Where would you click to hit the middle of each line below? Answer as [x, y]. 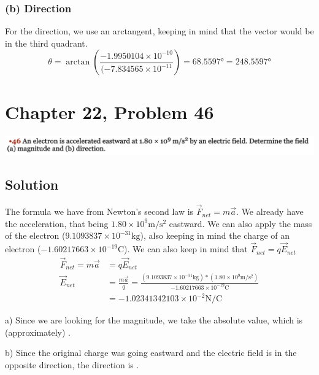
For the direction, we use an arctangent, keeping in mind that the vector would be [159, 31]
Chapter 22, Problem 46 [110, 111]
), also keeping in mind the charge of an [215, 235]
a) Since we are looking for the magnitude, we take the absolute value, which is [154, 320]
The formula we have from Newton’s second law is [99, 211]
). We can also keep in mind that [186, 249]
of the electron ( [35, 235]
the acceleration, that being [57, 223]
